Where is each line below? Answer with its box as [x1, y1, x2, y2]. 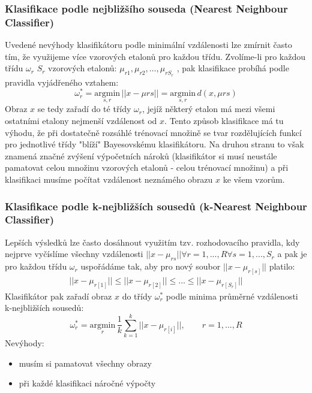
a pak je [277, 247, 307, 260]
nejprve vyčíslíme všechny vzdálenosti [5, 247, 143, 260]
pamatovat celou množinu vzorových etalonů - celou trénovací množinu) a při [5, 161, 289, 174]
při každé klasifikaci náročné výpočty [19, 377, 156, 389]
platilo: [269, 260, 295, 273]
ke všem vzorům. [223, 173, 285, 185]
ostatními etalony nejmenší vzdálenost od [5, 114, 157, 127]
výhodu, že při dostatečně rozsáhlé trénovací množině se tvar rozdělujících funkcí [5, 126, 302, 138]
